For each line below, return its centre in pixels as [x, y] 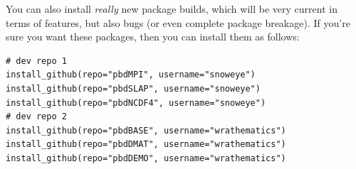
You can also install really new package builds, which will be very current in [172, 9]
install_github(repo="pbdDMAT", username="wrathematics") [146, 145]
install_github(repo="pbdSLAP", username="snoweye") [133, 88]
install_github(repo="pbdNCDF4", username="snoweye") [136, 103]
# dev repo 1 [36, 61]
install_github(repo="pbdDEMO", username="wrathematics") [146, 158]
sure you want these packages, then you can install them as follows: [153, 37]
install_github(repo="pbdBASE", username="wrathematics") [146, 130]
